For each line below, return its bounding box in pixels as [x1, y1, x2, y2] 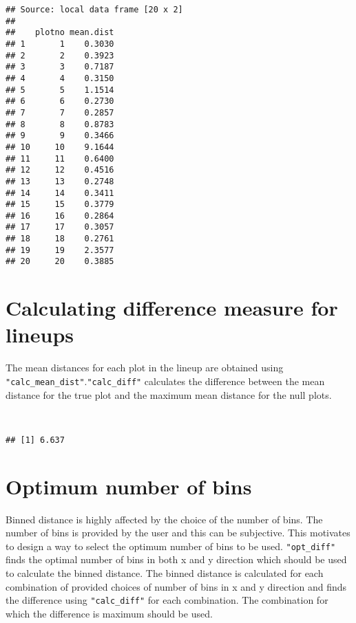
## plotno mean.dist [6, 28, 114, 38]
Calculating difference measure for [6, 294, 338, 322]
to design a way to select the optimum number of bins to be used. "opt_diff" [6, 538, 336, 553]
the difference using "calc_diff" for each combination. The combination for [6, 593, 328, 607]
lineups [6, 320, 74, 349]
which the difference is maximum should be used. [6, 606, 213, 620]
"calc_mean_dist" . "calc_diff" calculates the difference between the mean [6, 374, 325, 388]
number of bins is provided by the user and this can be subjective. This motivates [6, 525, 350, 540]
